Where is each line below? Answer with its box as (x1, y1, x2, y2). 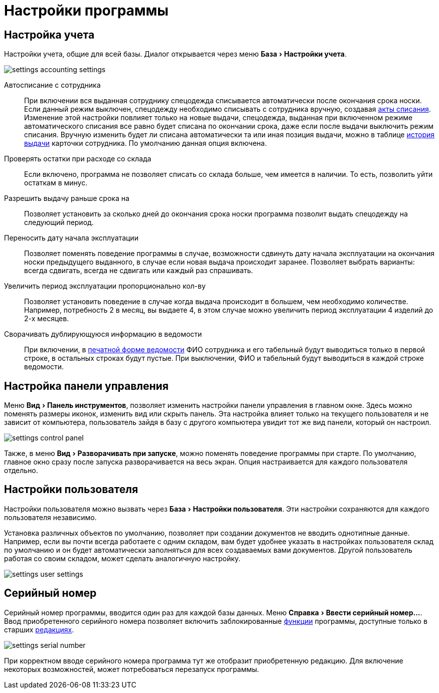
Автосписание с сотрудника (4, 81, 101, 90)
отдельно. (4, 466, 38, 475)
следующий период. (24, 218, 94, 227)
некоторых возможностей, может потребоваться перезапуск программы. (4, 664, 259, 673)
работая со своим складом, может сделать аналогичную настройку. (4, 554, 241, 563)
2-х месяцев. (24, 314, 69, 323)
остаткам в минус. (24, 178, 88, 187)
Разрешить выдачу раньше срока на (4, 194, 129, 203)
